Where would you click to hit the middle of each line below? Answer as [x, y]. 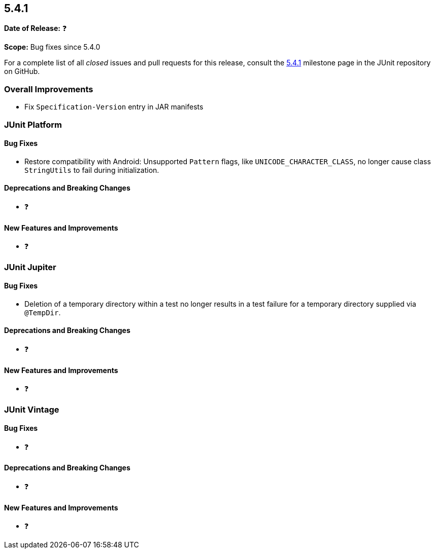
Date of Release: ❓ [36, 28]
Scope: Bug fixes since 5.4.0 [52, 47]
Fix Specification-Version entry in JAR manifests [114, 107]
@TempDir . [43, 312]
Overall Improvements [49, 89]
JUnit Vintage [32, 409]
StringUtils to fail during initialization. [92, 170]
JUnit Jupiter [30, 267]
